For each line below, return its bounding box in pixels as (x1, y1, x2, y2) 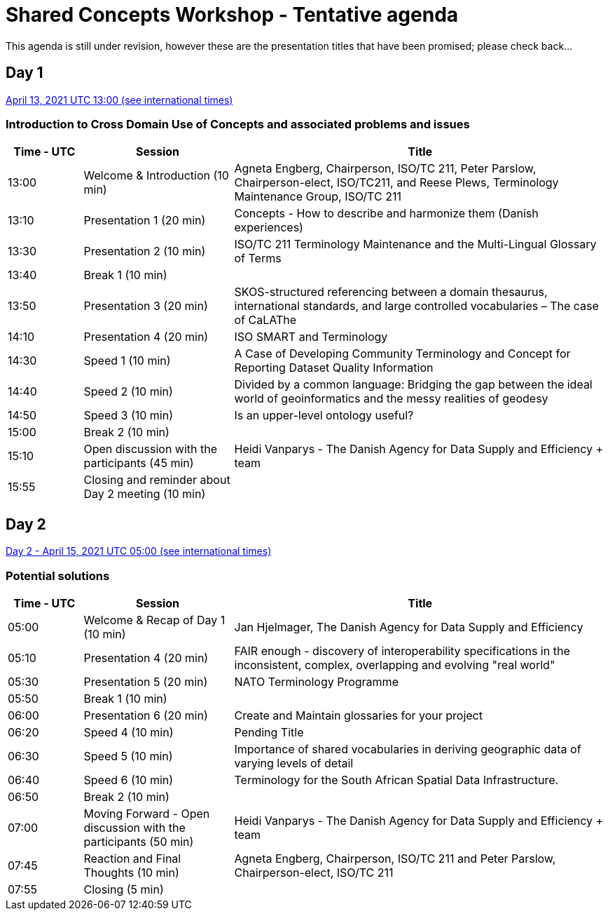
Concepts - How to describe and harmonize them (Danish (234, 206, 539, 221)
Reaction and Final (83, 851, 181, 866)
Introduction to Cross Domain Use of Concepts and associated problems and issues (6, 116, 470, 131)
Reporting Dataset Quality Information (234, 361, 434, 375)
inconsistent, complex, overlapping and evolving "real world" (234, 657, 555, 672)
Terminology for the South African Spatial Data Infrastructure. (234, 772, 559, 787)
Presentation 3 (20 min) (83, 299, 208, 314)
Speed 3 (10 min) (83, 408, 174, 423)
